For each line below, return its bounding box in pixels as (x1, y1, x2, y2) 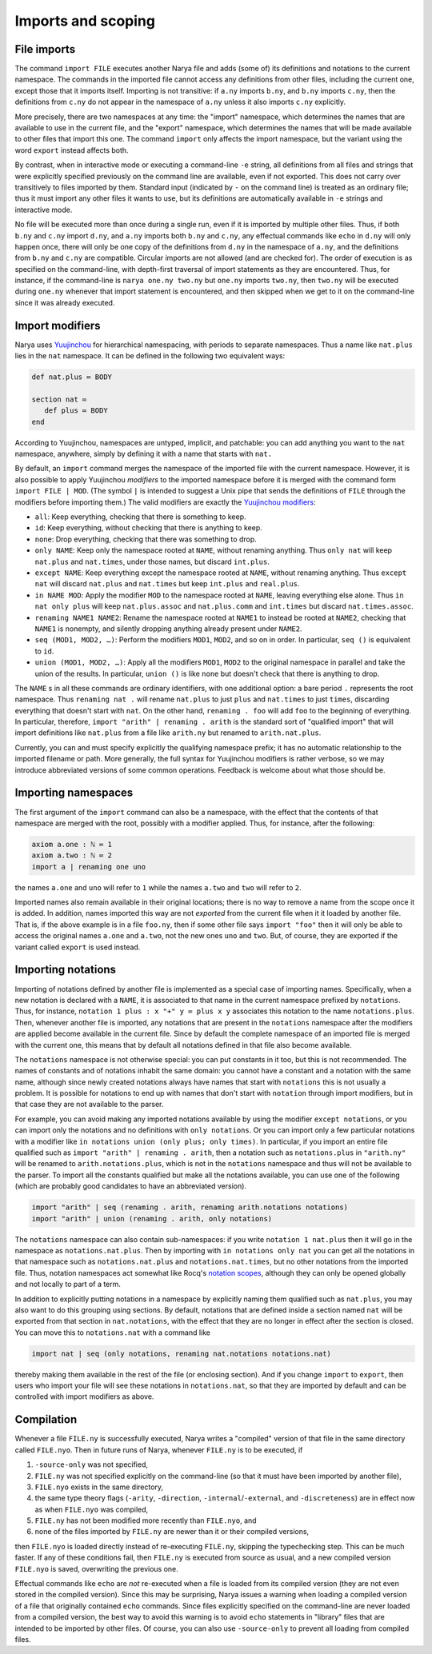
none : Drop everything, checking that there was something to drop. (34, 534, 258, 544)
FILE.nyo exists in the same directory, (34, 1482, 164, 1492)
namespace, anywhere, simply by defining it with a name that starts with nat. (14, 449, 272, 459)
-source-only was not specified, (34, 1460, 148, 1469)
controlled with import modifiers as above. (14, 1392, 154, 1401)
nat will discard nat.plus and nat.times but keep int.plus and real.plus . (34, 579, 300, 589)
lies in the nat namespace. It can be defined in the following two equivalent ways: (14, 351, 286, 361)
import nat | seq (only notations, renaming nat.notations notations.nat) (31, 1348, 332, 1358)
